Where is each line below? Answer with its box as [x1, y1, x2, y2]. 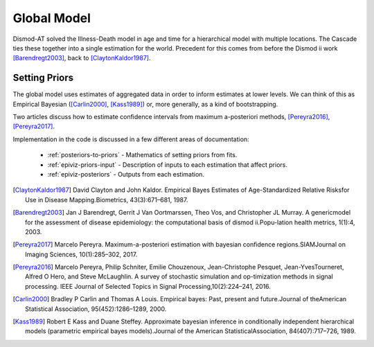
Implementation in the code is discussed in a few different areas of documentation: [12, 135, 249, 143]
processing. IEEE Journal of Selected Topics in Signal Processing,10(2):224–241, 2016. [25, 282, 271, 290]
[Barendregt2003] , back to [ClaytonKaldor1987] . [12, 54, 152, 62]
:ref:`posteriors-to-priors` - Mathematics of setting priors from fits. [47, 151, 238, 159]
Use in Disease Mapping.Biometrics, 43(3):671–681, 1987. [25, 195, 188, 204]
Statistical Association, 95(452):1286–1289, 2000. [25, 305, 167, 313]
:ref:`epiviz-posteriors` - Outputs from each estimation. [47, 170, 204, 178]
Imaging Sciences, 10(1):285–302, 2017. [25, 250, 138, 258]
